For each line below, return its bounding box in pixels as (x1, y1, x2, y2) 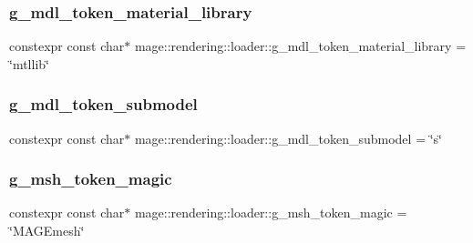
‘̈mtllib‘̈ (9, 54, 49, 73)
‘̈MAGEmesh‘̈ (9, 221, 85, 240)
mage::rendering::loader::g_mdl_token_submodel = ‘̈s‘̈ (134, 128, 442, 147)
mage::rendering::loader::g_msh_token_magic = (134, 203, 407, 222)
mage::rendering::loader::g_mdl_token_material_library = (134, 36, 467, 56)
